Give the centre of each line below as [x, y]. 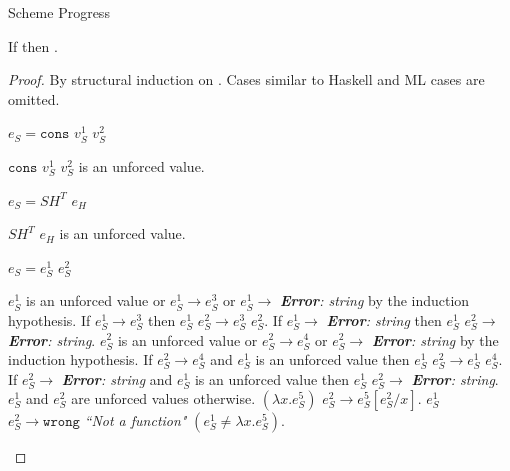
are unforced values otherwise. [163, 398]
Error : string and [117, 378]
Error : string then [384, 319]
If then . [33, 45]
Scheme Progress [59, 12]
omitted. [34, 98]
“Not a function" [135, 420]
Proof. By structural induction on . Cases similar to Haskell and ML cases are [246, 79]
